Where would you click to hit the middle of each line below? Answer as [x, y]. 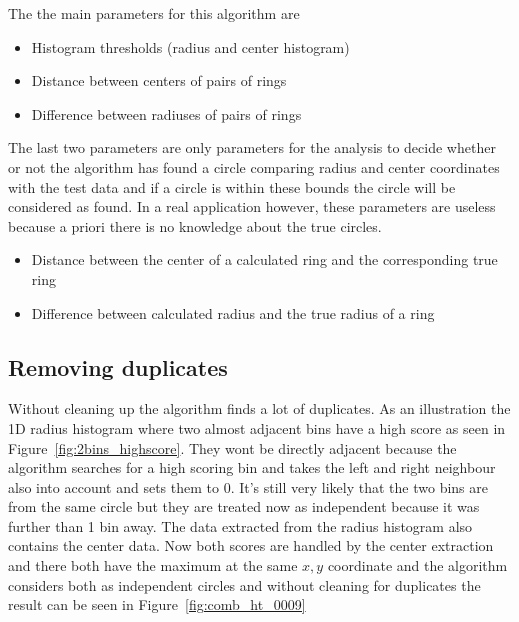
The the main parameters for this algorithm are [154, 13]
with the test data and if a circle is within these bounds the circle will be [232, 186]
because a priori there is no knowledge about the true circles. [195, 225]
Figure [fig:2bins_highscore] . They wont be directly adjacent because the [232, 447]
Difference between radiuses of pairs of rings [166, 113]
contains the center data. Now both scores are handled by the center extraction [251, 545]
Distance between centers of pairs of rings [159, 80]
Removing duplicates [118, 366]
